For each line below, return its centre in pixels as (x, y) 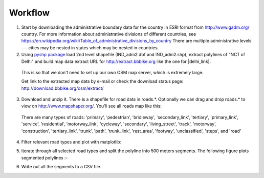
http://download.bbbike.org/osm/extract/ (62, 88)
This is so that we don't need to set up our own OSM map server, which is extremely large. (112, 72)
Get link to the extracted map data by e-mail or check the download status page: (102, 81)
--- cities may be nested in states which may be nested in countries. (90, 48)
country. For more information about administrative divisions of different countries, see (109, 34)
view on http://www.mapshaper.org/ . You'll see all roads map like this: (91, 106)
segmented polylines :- (44, 158)
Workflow (29, 13)
